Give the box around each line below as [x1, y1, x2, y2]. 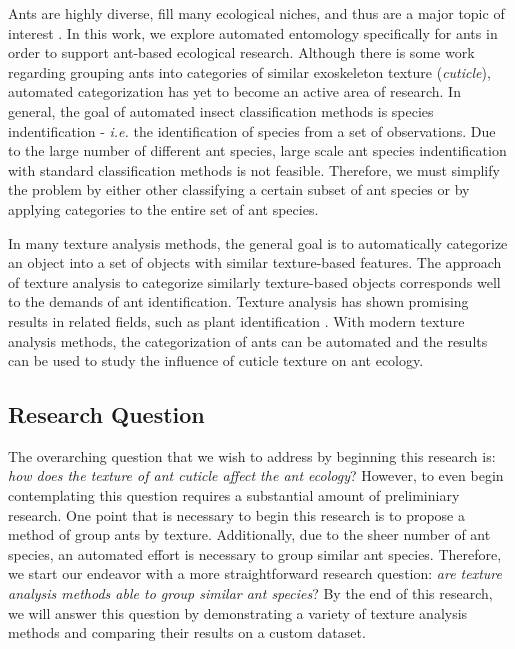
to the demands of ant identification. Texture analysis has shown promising [8, 291, 469, 312]
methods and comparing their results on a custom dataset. [8, 622, 366, 643]
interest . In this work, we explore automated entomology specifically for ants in [8, 22, 498, 43]
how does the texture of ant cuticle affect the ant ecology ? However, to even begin [8, 465, 504, 486]
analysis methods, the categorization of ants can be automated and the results [8, 330, 488, 351]
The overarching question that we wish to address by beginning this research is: [8, 445, 496, 466]
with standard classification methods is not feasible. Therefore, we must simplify [8, 159, 500, 180]
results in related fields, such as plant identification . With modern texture [8, 310, 465, 331]
